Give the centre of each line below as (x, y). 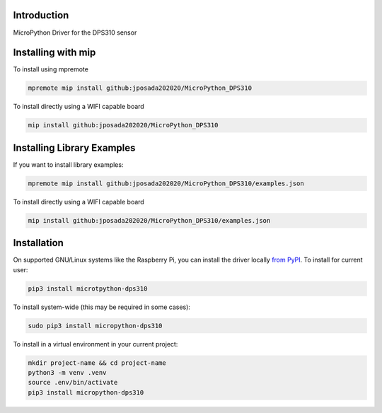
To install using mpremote (51, 69)
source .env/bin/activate (73, 383)
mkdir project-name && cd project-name (97, 363)
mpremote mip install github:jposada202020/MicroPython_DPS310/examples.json (166, 183)
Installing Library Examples (74, 147)
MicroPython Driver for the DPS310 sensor (75, 33)
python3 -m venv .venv (67, 373)
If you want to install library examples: (68, 164)
